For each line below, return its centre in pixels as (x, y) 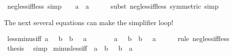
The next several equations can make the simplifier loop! (89, 22)
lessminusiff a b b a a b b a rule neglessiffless (118, 38)
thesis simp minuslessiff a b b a (70, 48)
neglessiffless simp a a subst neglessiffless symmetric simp (113, 6)
